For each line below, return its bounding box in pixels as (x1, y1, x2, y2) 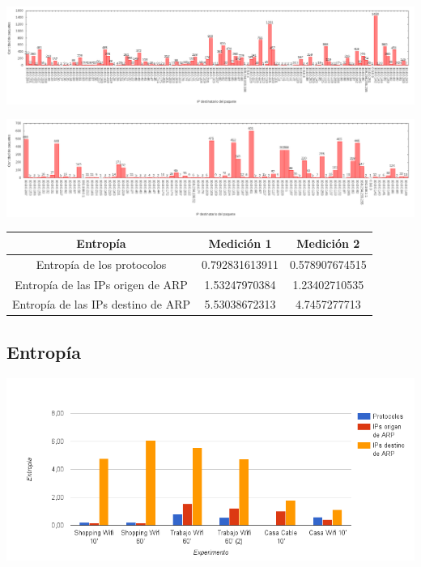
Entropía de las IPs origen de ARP (15, 275, 188, 292)
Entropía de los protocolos (36, 255, 167, 272)
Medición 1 (208, 234, 272, 251)
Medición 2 (296, 234, 360, 251)
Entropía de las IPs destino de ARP (12, 296, 190, 313)
